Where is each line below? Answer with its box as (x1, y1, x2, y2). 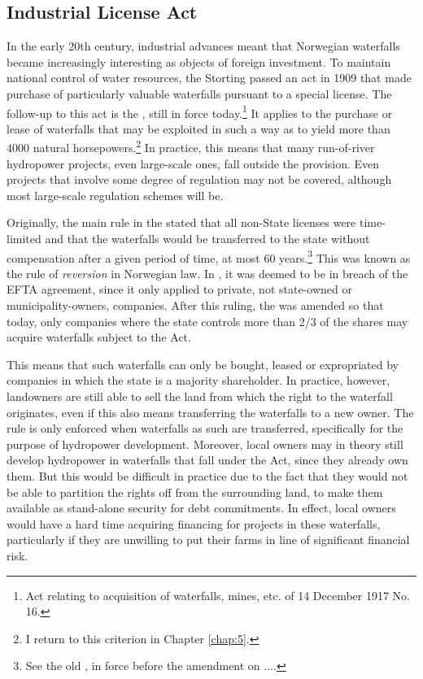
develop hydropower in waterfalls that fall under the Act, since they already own (7, 451, 408, 468)
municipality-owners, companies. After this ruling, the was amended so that (7, 297, 384, 314)
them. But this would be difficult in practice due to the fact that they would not (7, 468, 408, 485)
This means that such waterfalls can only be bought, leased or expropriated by (7, 355, 399, 372)
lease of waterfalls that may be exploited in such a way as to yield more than (7, 120, 390, 137)
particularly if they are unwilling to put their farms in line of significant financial (7, 531, 410, 548)
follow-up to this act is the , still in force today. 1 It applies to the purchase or (7, 102, 393, 121)
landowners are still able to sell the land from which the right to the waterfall (7, 388, 393, 405)
